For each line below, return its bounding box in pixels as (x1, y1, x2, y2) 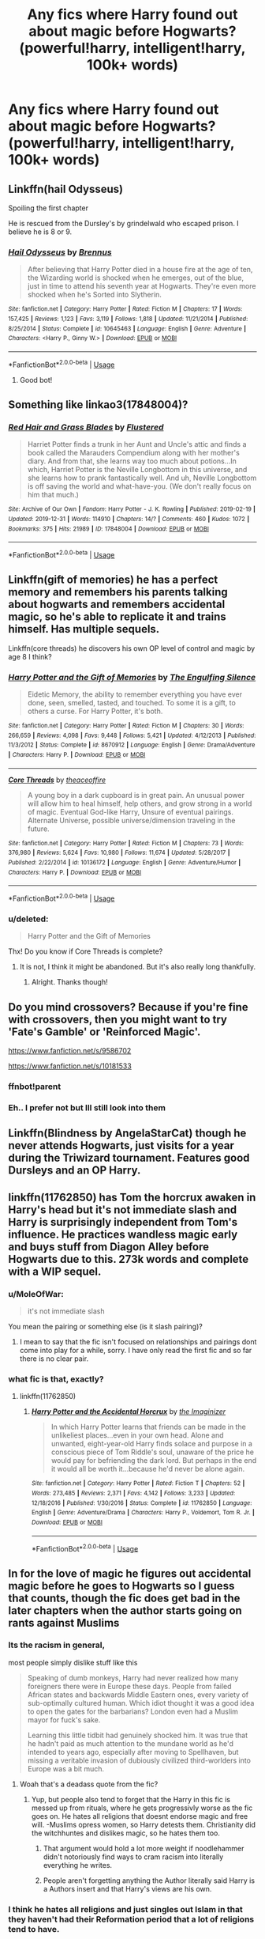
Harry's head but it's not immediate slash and (8, 1203, 237, 1216)
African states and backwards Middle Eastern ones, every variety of (27, 1690, 249, 1699)
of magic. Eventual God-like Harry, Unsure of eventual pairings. (27, 807, 234, 816)
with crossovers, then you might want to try (8, 1012, 227, 1026)
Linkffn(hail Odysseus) (8, 182, 124, 195)
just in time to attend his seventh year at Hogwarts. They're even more (27, 282, 256, 291)
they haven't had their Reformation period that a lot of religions (8, 1914, 255, 1925)
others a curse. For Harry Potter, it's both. (27, 706, 163, 716)
